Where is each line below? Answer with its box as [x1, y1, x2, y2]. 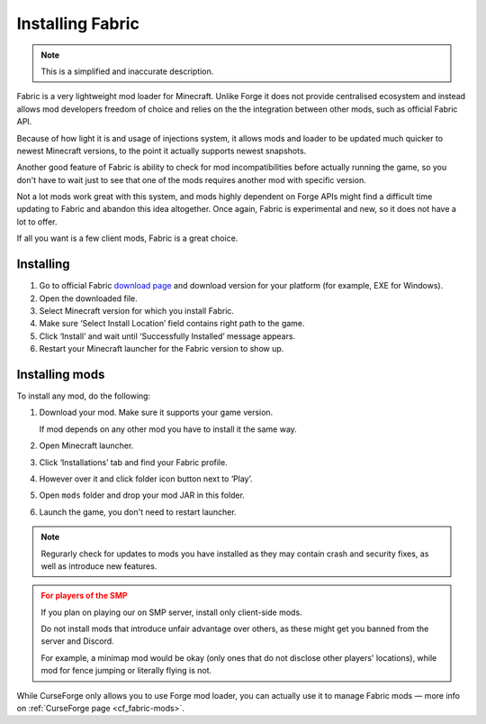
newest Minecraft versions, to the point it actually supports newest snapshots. [16, 145, 307, 156]
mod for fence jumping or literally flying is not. [40, 665, 212, 676]
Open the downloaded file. [39, 293, 139, 304]
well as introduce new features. [40, 560, 157, 572]
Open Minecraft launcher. [39, 440, 134, 451]
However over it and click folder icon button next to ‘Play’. [39, 473, 253, 484]
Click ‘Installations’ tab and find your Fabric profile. [39, 456, 229, 468]
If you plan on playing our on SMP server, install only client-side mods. [40, 607, 302, 618]
